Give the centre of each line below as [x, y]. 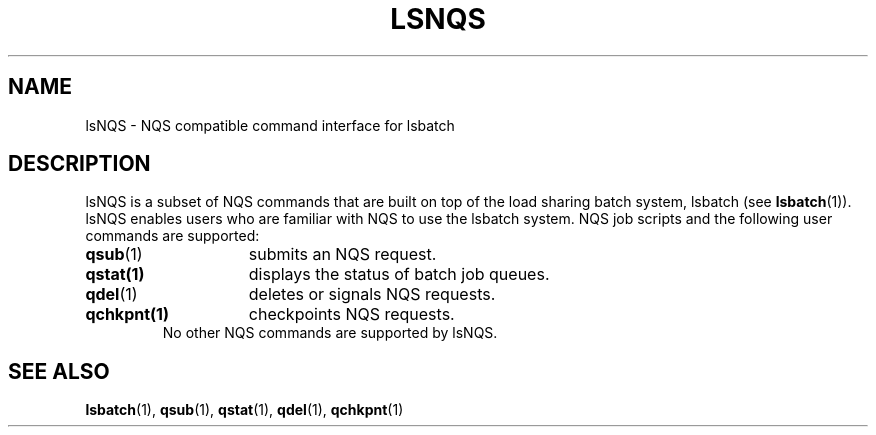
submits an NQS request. [342, 254]
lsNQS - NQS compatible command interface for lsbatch [270, 125]
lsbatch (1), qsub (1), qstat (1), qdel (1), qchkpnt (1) [244, 410]
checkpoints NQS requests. [351, 314]
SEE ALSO [59, 371]
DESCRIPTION [79, 164]
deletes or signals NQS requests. [372, 294]
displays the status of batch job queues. [399, 274]
